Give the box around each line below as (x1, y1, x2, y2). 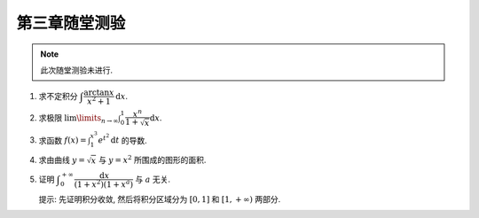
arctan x (83, 88, 114, 97)
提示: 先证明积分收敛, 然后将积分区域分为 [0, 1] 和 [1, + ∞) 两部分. (38, 193, 281, 204)
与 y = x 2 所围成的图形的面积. (98, 153, 207, 166)
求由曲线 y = (38, 155, 86, 166)
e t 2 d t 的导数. (98, 132, 148, 145)
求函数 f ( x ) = (38, 135, 88, 145)
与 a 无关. (134, 174, 171, 185)
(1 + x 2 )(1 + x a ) (74, 178, 134, 190)
